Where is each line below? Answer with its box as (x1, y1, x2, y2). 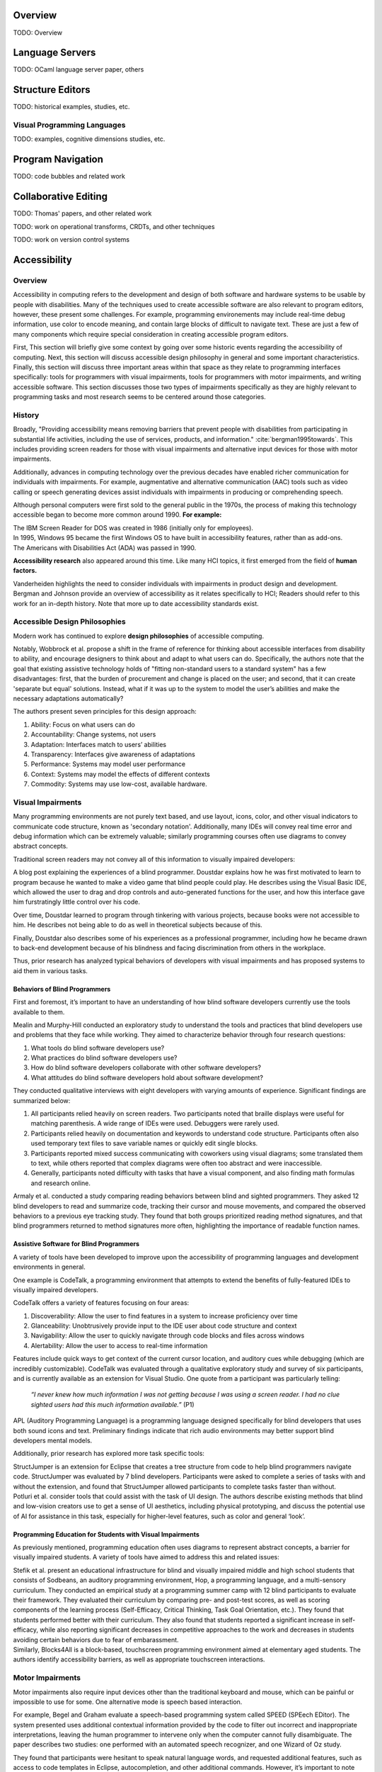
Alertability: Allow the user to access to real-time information (30, 1341, 208, 1350)
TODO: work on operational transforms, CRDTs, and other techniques (13, 222, 215, 230)
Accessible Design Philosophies (13, 617, 127, 627)
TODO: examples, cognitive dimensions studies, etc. (13, 135, 166, 143)
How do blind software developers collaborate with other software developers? (30, 1063, 262, 1072)
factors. (13, 566, 37, 575)
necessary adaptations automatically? (13, 695, 124, 702)
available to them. (13, 1007, 65, 1016)
